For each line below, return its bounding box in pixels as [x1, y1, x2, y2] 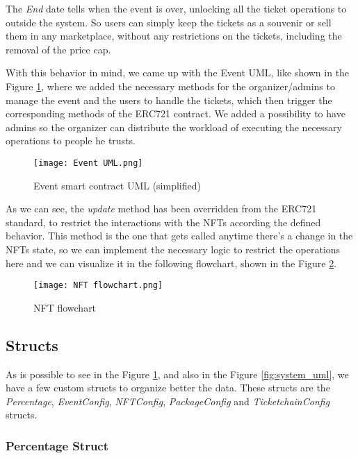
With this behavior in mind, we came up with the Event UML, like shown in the [6, 65, 350, 80]
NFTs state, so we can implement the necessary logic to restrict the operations [6, 241, 341, 256]
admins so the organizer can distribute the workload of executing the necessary [6, 119, 342, 134]
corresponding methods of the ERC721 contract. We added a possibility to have [6, 106, 345, 121]
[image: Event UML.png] [33, 158, 143, 168]
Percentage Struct [6, 436, 109, 454]
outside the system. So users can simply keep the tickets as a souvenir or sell [6, 15, 332, 29]
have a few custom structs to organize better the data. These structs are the [6, 380, 330, 395]
